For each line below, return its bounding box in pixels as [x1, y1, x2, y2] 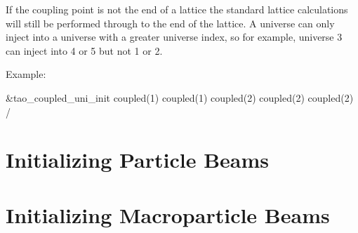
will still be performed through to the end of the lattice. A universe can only [6, 15, 335, 30]
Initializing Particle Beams [6, 145, 270, 174]
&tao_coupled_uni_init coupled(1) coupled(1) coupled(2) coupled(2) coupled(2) [6, 90, 354, 105]
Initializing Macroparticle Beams [6, 200, 330, 229]
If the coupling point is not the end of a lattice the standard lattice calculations [6, 2, 348, 16]
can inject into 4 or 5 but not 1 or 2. [6, 43, 163, 58]
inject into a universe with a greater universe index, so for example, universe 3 [6, 29, 343, 44]
